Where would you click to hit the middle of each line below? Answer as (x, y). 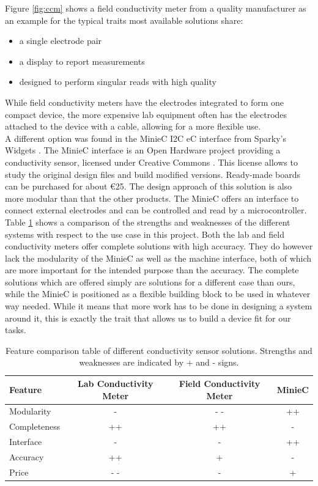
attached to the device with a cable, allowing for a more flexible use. (133, 126)
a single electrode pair (61, 41)
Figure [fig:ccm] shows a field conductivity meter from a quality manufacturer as (156, 8)
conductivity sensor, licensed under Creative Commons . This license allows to (151, 162)
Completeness (35, 426)
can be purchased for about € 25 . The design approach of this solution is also (149, 186)
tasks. (16, 330)
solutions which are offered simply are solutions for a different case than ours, (150, 282)
